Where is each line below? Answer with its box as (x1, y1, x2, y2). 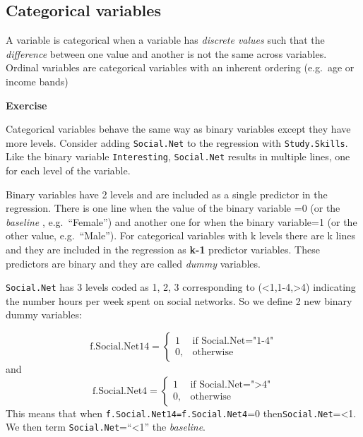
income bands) (6, 73, 69, 88)
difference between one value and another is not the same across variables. (6, 46, 327, 61)
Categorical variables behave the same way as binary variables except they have (6, 121, 351, 136)
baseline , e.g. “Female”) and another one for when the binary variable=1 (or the (6, 214, 357, 229)
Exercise (6, 97, 47, 112)
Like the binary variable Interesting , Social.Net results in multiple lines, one (6, 149, 350, 164)
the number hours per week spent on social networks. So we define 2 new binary (6, 293, 352, 308)
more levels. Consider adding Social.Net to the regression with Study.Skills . (6, 135, 348, 150)
